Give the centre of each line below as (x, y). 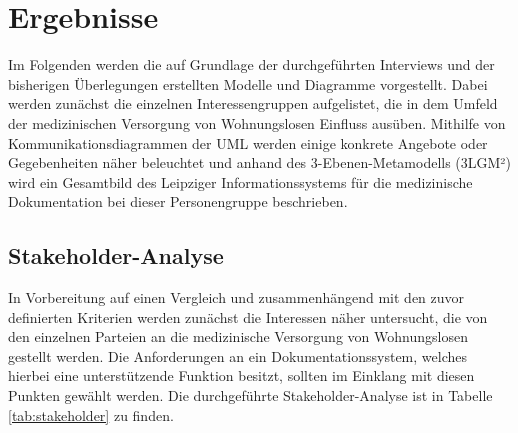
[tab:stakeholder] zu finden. (91, 414)
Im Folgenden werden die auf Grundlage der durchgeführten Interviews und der (251, 64)
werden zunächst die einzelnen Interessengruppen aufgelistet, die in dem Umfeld (253, 103)
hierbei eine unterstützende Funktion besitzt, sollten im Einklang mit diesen (241, 375)
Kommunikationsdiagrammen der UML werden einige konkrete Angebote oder (248, 142)
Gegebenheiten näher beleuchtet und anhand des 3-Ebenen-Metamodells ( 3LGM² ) (259, 162)
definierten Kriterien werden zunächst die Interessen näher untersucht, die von (248, 316)
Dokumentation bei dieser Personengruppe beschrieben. (178, 201)
